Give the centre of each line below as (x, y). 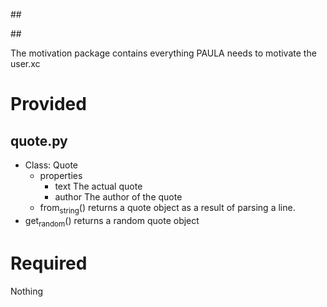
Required (49, 263)
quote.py (39, 140)
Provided (48, 104)
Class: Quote (51, 165)
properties (61, 175)
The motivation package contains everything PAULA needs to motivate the (163, 53)
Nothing (27, 291)
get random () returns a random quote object (112, 221)
